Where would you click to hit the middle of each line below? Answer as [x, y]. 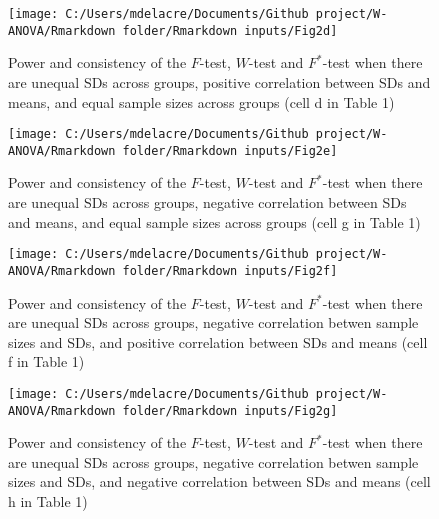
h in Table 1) [48, 500]
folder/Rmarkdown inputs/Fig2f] [230, 270]
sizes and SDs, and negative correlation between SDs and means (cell [219, 481]
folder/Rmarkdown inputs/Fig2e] [230, 150]
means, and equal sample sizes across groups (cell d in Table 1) [201, 101]
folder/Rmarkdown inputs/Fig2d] [230, 30]
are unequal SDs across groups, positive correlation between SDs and [219, 81]
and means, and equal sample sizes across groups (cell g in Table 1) [214, 221]
